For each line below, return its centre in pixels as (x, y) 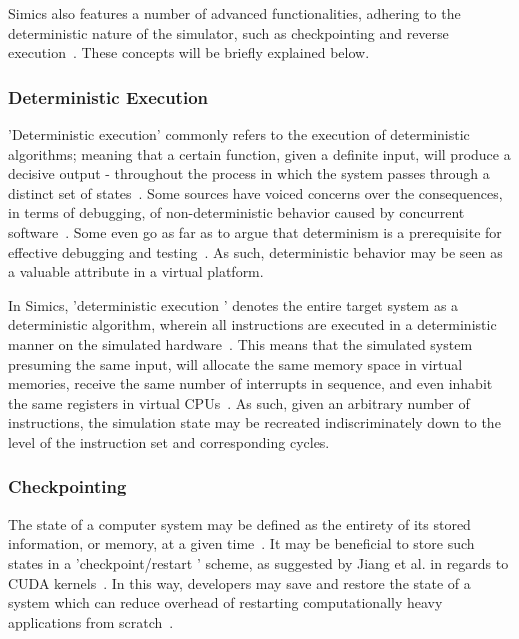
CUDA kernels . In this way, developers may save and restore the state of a (239, 582)
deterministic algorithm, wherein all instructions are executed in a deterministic (252, 324)
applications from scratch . (91, 621)
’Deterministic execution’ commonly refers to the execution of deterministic (239, 134)
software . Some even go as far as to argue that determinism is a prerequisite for (255, 231)
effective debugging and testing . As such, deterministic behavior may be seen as (255, 251)
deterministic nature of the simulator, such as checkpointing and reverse (228, 32)
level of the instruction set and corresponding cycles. (169, 441)
